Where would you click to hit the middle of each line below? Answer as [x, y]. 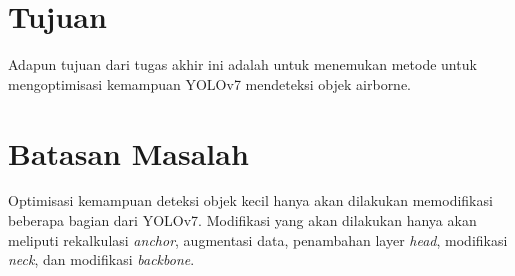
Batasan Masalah [128, 152]
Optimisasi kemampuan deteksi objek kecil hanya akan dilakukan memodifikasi [250, 200]
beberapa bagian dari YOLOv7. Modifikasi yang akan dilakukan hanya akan [242, 220]
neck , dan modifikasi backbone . [101, 259]
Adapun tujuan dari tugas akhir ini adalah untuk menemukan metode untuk [242, 64]
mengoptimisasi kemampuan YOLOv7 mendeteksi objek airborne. [210, 83]
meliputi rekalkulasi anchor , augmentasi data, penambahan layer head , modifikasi [258, 239]
